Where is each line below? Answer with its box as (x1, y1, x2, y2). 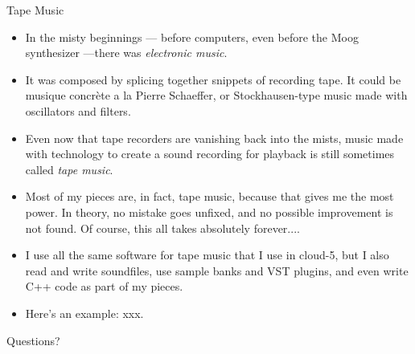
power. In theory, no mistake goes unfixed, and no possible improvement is (25, 203, 393, 220)
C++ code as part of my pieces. (25, 278, 183, 295)
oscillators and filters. (25, 102, 131, 119)
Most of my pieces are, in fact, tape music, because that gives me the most (25, 188, 394, 205)
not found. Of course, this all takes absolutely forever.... (25, 219, 300, 236)
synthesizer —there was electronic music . (25, 44, 228, 61)
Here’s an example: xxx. (25, 304, 144, 321)
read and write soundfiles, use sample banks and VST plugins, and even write (25, 262, 409, 279)
